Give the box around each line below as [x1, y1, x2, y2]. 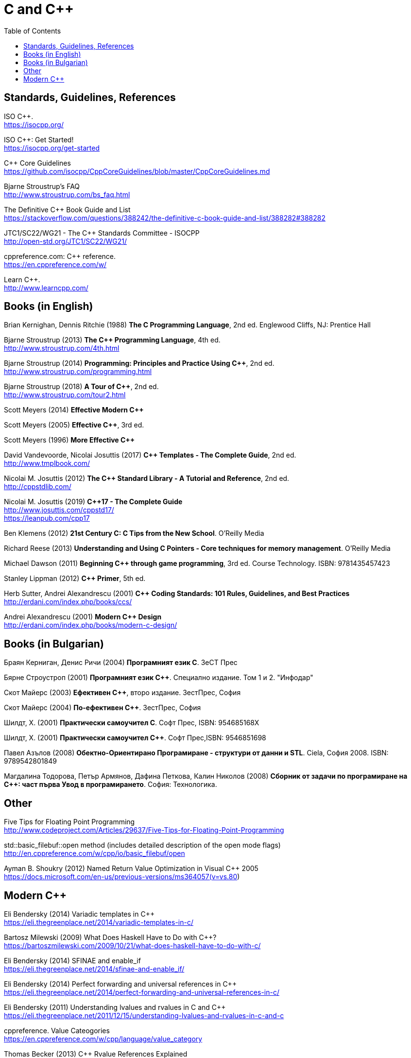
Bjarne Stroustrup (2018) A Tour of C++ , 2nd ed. [4, 382, 159, 391]
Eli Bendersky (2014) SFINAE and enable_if [4, 956, 141, 965]
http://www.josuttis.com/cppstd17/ [4, 506, 114, 514]
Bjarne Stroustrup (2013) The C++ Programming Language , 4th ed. [4, 336, 221, 344]
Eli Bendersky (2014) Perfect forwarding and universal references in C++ [4, 979, 237, 988]
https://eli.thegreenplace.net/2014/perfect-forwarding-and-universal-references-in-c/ [4, 988, 279, 996]
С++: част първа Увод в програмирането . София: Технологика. [4, 780, 217, 789]
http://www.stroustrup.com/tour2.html [4, 391, 126, 399]
